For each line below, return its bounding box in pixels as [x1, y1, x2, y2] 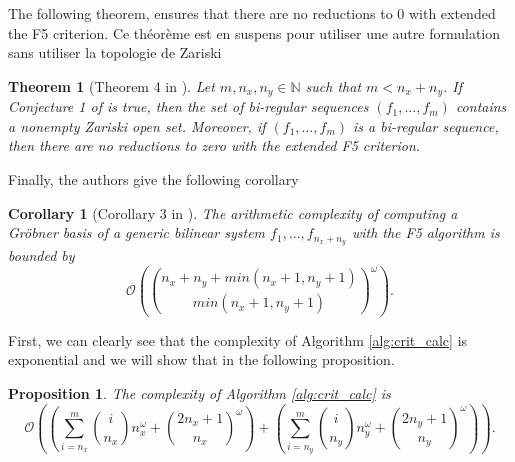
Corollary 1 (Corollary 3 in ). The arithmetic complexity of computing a [8, 202, 458, 223]
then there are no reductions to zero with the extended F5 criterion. [8, 135, 421, 156]
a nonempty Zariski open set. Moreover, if [8, 115, 266, 136]
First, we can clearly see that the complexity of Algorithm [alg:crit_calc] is [8, 329, 468, 350]
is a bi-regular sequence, [353, 115, 499, 136]
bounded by [8, 245, 75, 266]
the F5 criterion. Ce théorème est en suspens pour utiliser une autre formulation [8, 22, 501, 43]
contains [455, 96, 507, 117]
